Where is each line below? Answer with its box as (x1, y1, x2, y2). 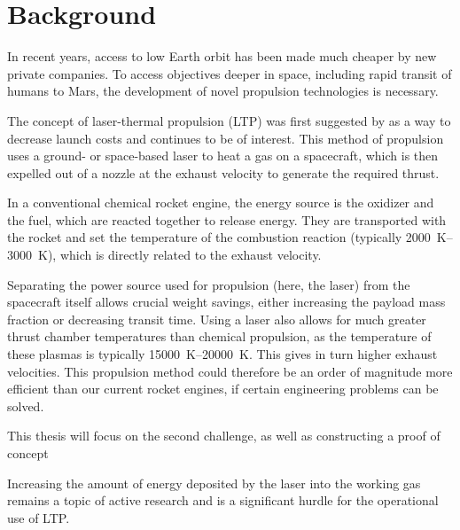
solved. (7, 396, 44, 415)
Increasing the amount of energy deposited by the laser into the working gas (7, 473, 421, 492)
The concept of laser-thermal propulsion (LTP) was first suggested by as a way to (7, 111, 451, 129)
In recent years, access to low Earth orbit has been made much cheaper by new (7, 47, 437, 66)
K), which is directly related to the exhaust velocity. (37, 246, 322, 264)
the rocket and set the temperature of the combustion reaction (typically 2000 (7, 228, 431, 246)
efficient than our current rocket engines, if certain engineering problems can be (7, 379, 439, 398)
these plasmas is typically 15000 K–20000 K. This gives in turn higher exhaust (7, 345, 438, 363)
